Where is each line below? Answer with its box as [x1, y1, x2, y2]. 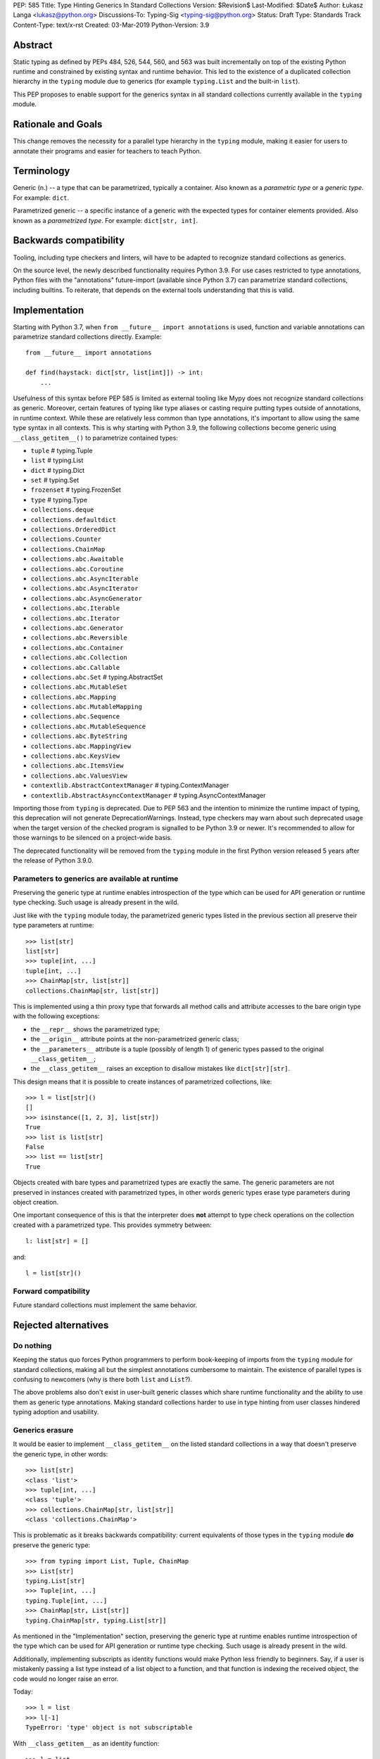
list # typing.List [30, 456, 84, 464]
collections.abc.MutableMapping [30, 703, 142, 711]
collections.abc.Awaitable [30, 555, 124, 563]
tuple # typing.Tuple [30, 446, 93, 455]
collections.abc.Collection [30, 654, 128, 661]
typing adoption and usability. [13, 1408, 99, 1416]
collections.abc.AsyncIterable [30, 574, 139, 583]
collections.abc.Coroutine [30, 565, 124, 573]
